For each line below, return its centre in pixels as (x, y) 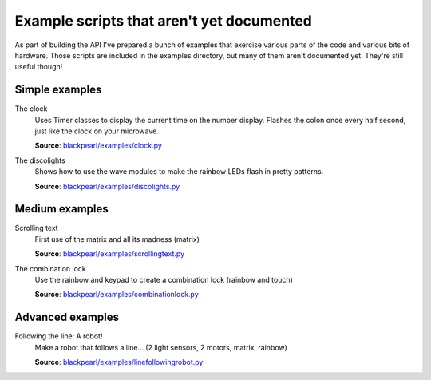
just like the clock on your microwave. (97, 131)
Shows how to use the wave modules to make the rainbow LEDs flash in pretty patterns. (179, 172)
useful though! (39, 67)
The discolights (40, 160)
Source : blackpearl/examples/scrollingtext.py (110, 254)
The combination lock (51, 268)
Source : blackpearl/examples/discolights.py (107, 186)
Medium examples (62, 209)
